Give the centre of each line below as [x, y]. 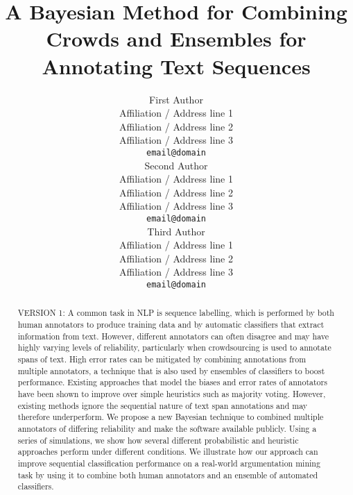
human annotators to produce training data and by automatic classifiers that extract [171, 325]
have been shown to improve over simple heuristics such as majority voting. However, [172, 393]
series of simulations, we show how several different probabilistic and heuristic [158, 440]
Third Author [176, 231]
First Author [176, 99]
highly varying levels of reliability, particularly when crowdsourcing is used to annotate [174, 347]
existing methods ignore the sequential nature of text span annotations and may [163, 405]
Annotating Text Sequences [176, 66]
